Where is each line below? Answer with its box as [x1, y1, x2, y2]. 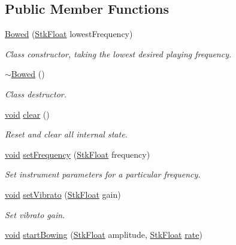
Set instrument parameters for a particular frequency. [5, 168, 201, 180]
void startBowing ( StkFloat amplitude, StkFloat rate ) [5, 228, 202, 241]
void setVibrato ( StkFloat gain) [5, 188, 121, 200]
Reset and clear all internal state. [5, 128, 128, 140]
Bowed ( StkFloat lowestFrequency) [5, 27, 133, 40]
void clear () [5, 108, 50, 120]
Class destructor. [5, 87, 67, 100]
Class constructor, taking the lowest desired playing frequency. [5, 47, 232, 60]
